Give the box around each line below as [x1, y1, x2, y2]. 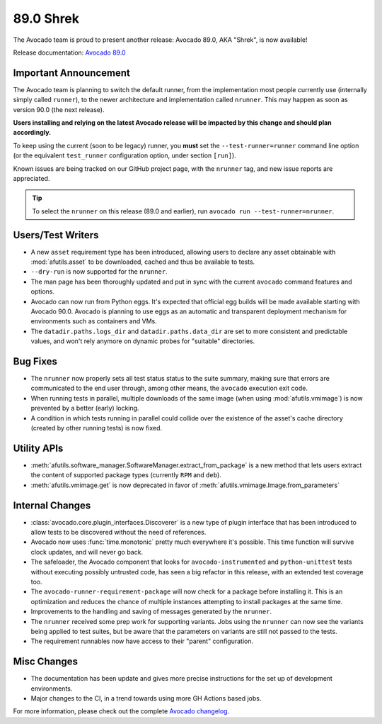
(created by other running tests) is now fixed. [30, 424, 163, 433]
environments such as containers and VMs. [30, 317, 157, 325]
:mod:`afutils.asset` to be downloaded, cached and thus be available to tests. [30, 257, 255, 266]
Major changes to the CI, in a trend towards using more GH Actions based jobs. [30, 694, 262, 702]
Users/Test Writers [13, 229, 99, 241]
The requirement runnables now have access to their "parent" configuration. [30, 637, 254, 645]
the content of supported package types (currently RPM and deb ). [30, 471, 222, 479]
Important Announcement [13, 67, 131, 79]
